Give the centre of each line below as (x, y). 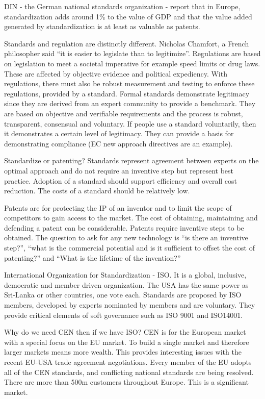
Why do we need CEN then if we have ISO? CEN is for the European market (125, 332)
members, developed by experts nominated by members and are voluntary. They (130, 305)
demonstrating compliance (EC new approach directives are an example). (118, 143)
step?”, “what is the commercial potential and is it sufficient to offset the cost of (129, 248)
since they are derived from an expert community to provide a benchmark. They (130, 103)
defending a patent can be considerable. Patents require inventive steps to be (124, 227)
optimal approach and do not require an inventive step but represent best (119, 170)
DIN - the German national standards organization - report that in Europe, (122, 6)
